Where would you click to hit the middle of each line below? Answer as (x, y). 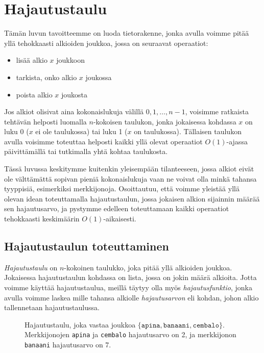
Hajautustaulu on (31, 267)
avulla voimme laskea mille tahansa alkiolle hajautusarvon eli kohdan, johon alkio (131, 297)
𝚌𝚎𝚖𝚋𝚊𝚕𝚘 (206, 325)
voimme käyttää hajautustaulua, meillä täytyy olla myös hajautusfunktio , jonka (128, 287)
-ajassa (237, 141)
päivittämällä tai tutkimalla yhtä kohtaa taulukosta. (86, 151)
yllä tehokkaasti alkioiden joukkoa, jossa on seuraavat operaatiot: (106, 43)
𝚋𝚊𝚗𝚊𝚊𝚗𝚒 (176, 325)
